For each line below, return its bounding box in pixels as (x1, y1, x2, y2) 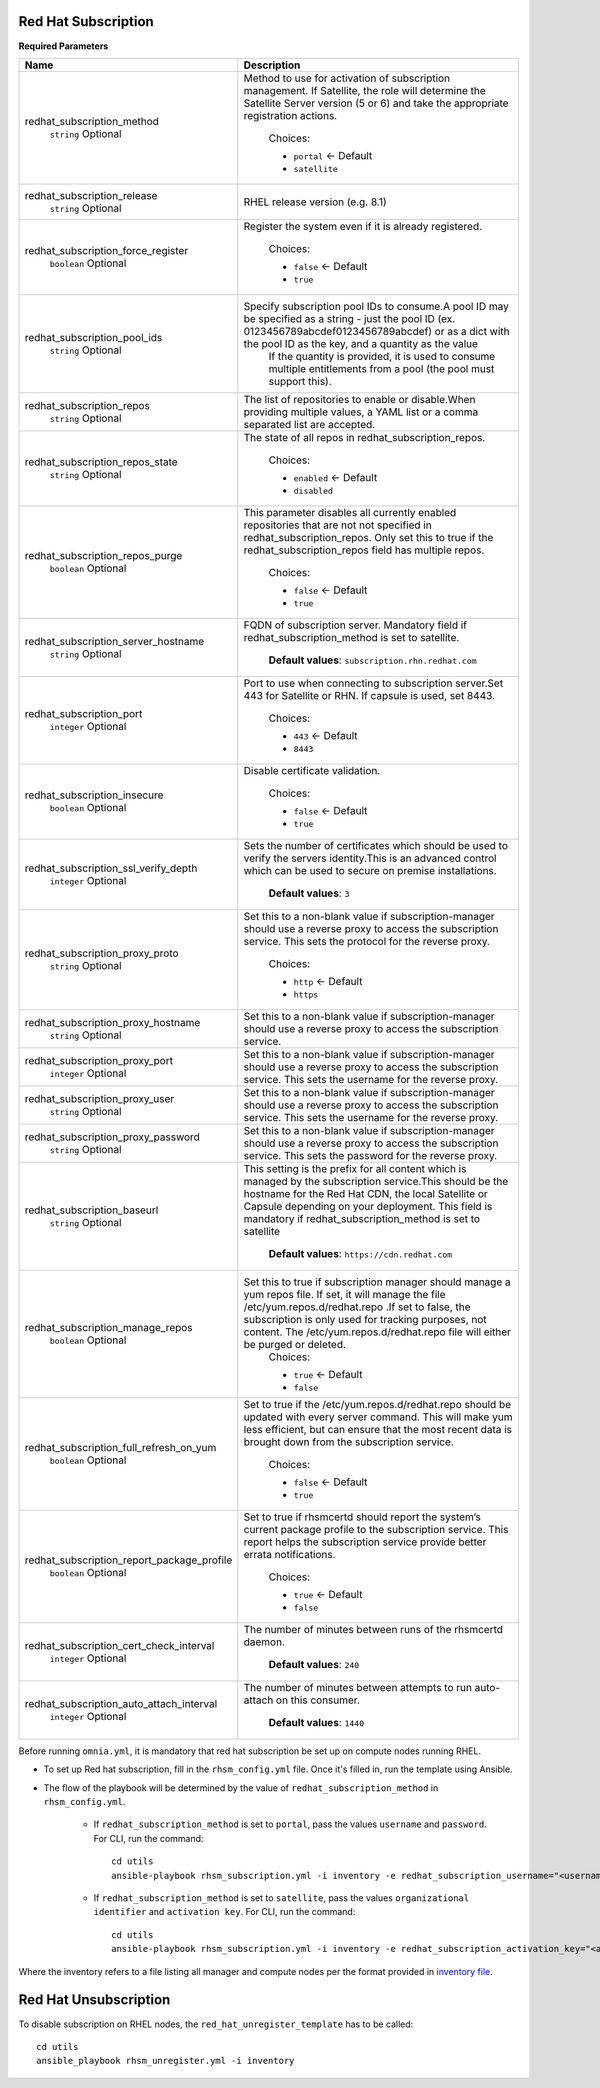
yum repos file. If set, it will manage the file (243, 1287, 446, 1301)
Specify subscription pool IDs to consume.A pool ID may (243, 299, 509, 313)
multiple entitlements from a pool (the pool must (268, 361, 495, 375)
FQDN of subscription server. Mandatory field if (243, 618, 467, 632)
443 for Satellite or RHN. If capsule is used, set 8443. (243, 688, 495, 702)
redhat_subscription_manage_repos (24, 1321, 194, 1335)
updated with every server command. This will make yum (243, 1410, 513, 1424)
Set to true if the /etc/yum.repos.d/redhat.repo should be (243, 1397, 512, 1411)
